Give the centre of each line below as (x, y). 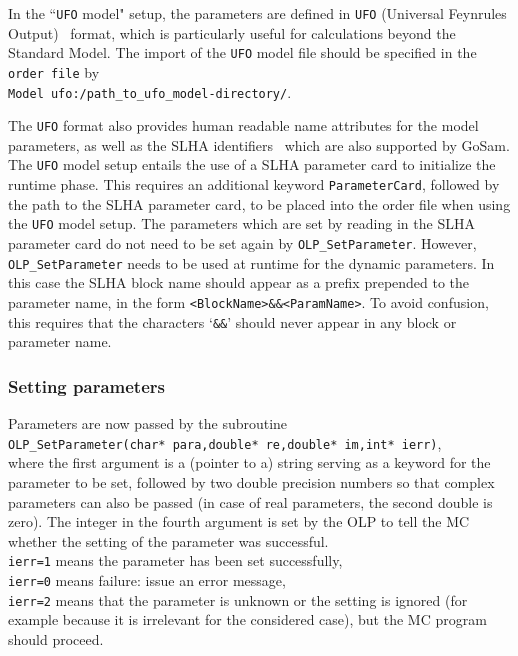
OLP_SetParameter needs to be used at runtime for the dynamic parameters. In (251, 262)
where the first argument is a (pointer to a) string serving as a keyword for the (249, 462)
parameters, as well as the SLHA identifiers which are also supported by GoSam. (259, 144)
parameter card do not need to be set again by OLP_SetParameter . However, (242, 243)
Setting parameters (86, 385)
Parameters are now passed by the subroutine (148, 423)
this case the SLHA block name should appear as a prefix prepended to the (239, 282)
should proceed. (56, 638)
